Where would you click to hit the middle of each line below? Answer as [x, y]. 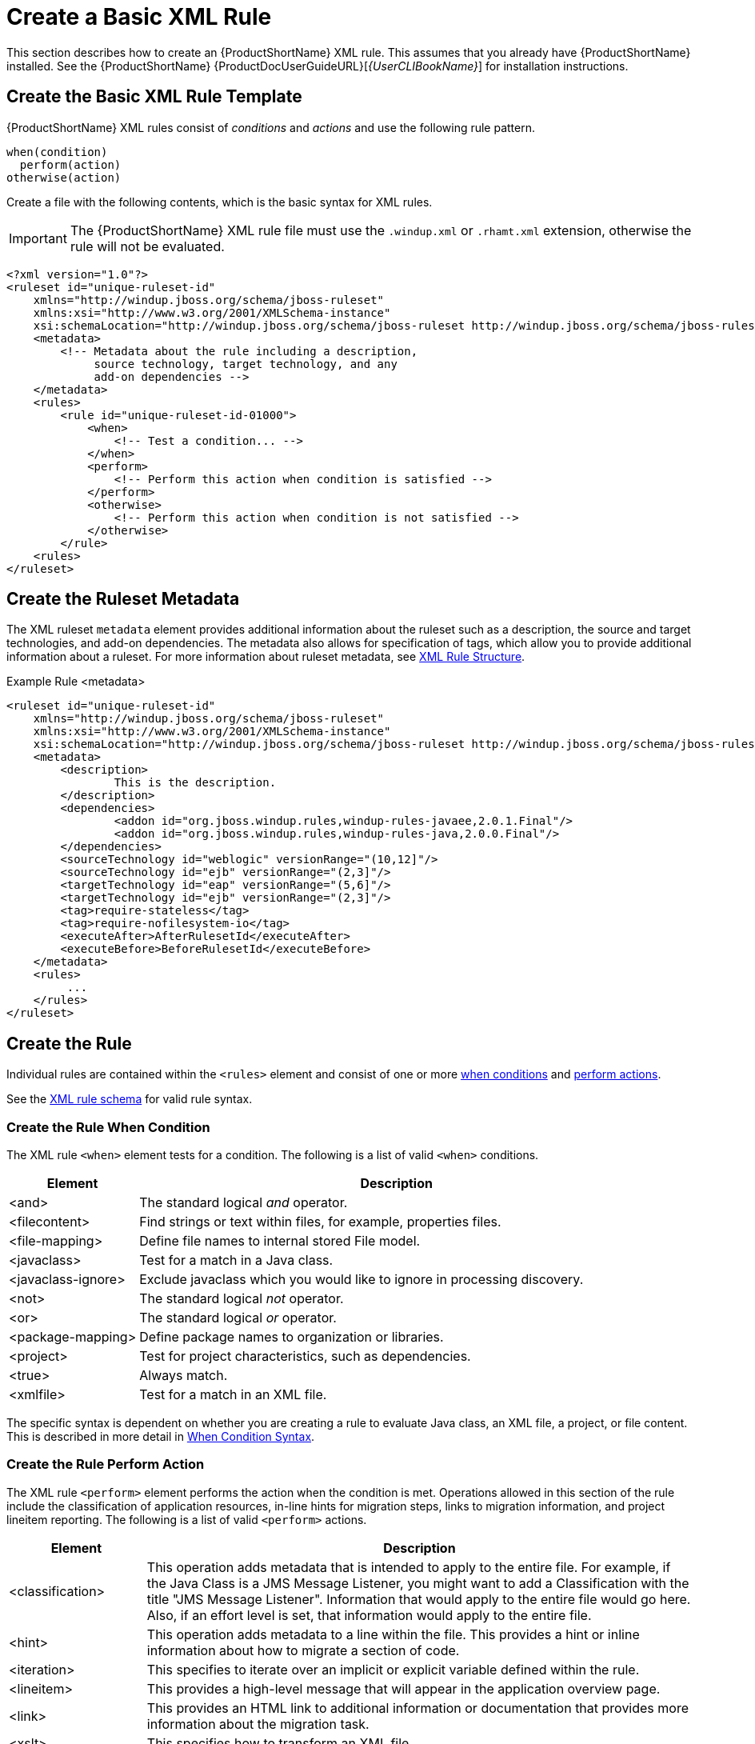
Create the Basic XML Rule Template [154, 97]
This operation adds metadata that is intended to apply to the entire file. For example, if [409, 1567]
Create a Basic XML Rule [139, 17]
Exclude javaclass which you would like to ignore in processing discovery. [362, 1280]
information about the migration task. [258, 1724]
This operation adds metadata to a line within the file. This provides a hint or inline [393, 1634]
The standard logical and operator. [244, 1203]
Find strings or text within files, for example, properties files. [320, 1222]
